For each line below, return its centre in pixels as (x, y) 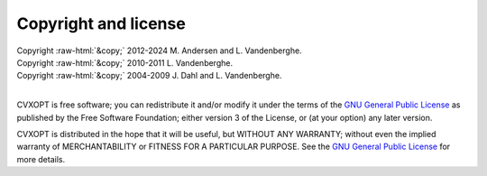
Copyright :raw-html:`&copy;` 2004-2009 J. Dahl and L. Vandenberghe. (149, 76)
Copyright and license (101, 23)
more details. (41, 159)
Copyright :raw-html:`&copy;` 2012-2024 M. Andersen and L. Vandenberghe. (159, 51)
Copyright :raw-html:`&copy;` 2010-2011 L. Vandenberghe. (125, 62)
